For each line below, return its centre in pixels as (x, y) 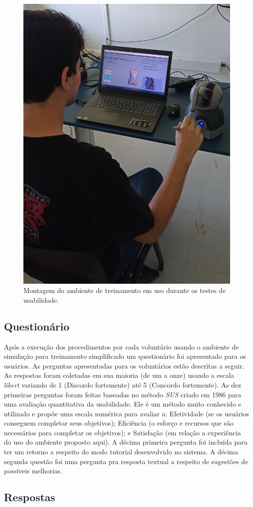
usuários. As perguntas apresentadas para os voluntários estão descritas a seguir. (124, 365)
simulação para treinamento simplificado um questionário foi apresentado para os (125, 356)
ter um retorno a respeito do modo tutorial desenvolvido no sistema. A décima (121, 452)
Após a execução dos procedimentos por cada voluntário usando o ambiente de (121, 346)
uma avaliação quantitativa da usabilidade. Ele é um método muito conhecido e (123, 404)
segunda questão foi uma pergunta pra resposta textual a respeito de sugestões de (126, 461)
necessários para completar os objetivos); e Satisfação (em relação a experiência (123, 432)
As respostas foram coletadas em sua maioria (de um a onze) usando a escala (119, 375)
